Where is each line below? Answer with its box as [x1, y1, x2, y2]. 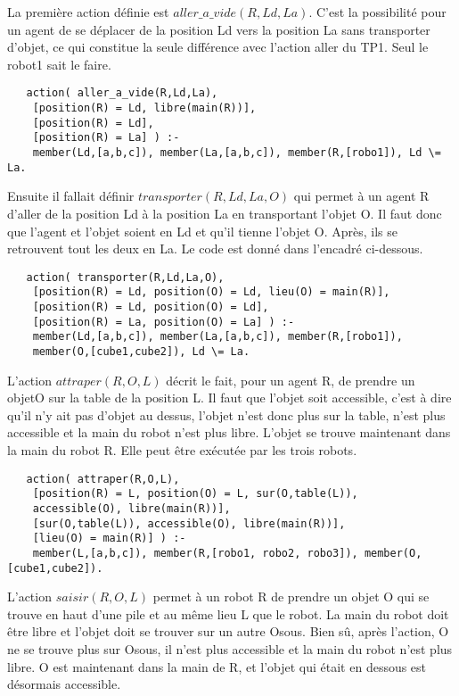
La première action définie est [7, 3, 169, 21]
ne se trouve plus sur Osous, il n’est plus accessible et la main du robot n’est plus [7, 639, 453, 658]
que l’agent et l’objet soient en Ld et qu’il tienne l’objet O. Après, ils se [7, 221, 398, 240]
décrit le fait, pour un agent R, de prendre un [166, 370, 415, 389]
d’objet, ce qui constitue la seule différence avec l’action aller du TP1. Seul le [7, 37, 429, 56]
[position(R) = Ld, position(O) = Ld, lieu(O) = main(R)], [32, 286, 390, 299]
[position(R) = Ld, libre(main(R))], [32, 102, 257, 115]
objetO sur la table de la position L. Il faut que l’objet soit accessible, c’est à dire [7, 388, 452, 407]
